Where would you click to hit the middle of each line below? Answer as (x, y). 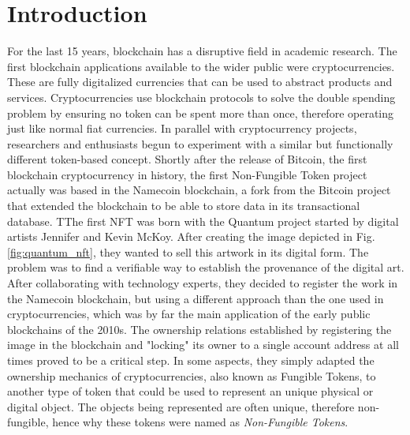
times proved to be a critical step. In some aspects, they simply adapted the (191, 360)
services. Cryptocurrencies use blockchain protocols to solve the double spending (201, 97)
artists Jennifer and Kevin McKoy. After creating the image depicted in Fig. (191, 236)
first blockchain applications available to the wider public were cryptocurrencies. (201, 66)
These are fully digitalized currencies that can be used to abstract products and (200, 82)
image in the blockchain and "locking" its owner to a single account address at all (203, 345)
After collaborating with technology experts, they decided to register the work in (203, 283)
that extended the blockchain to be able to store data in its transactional (184, 206)
